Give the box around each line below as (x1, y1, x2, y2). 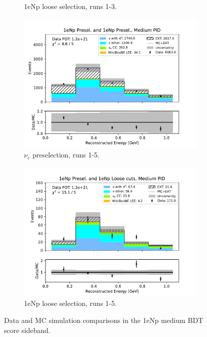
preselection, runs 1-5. (32, 149, 99, 160)
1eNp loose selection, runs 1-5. (24, 298, 117, 308)
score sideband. (4, 324, 50, 335)
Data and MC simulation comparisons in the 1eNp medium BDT (4, 314, 203, 325)
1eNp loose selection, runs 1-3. (24, 1, 117, 11)
